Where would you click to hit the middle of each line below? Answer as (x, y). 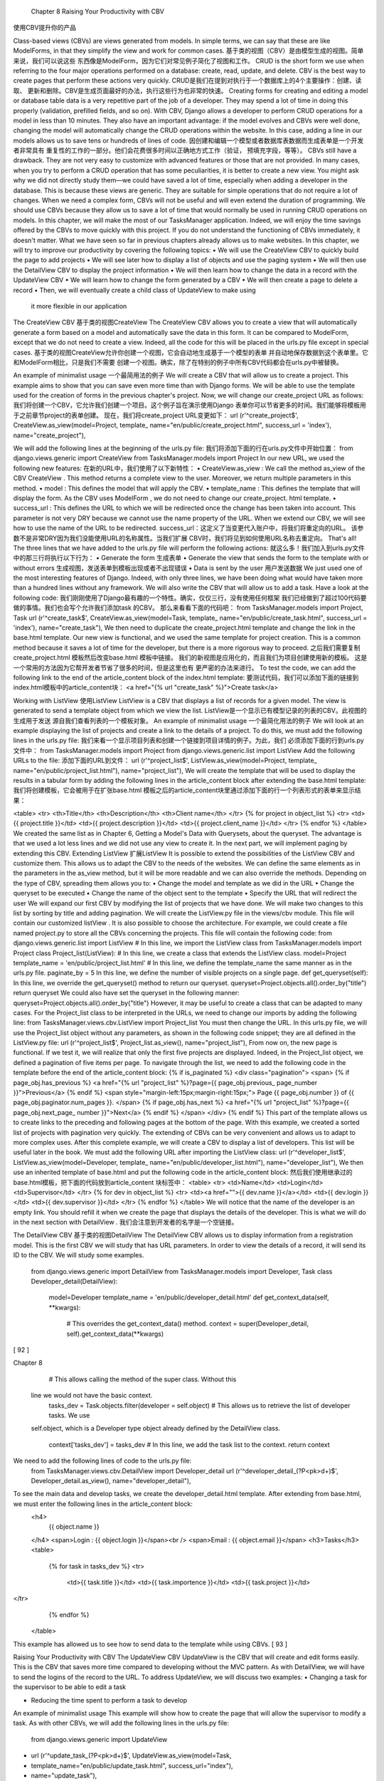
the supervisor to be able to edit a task (70, 1687)
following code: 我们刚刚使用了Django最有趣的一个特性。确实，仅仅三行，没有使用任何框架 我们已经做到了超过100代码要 (190, 598)
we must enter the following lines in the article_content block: (103, 1504)
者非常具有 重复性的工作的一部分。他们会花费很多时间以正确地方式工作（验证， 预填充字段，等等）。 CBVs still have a (185, 150)
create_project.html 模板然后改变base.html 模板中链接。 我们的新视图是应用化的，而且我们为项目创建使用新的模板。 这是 (190, 658)
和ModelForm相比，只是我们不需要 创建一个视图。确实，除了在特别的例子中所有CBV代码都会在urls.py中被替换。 (178, 362)
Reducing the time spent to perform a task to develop (109, 1700)
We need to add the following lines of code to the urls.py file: (102, 1461)
